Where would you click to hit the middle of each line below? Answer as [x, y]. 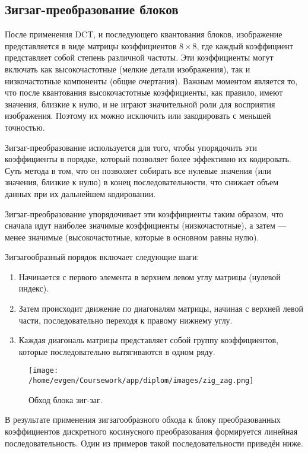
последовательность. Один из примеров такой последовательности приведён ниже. [154, 443]
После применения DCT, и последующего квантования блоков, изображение [144, 34]
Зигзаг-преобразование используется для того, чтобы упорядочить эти [131, 147]
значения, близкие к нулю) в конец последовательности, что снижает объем [142, 182]
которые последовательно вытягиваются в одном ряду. [117, 351]
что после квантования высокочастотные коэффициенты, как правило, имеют [144, 92]
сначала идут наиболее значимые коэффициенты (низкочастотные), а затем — [146, 225]
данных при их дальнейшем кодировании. [80, 193]
